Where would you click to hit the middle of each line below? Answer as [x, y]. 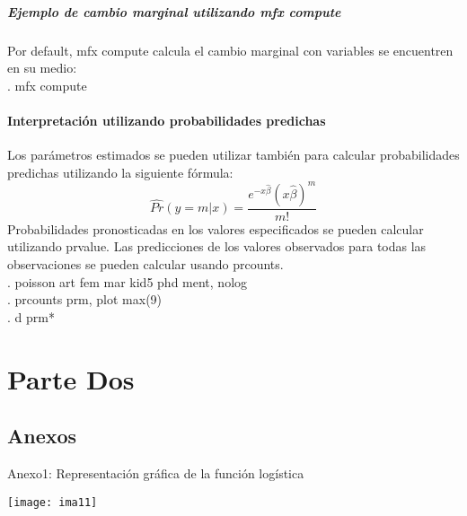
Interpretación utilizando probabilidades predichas [167, 120]
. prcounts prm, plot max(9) [85, 299]
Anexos [42, 436]
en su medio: [42, 68]
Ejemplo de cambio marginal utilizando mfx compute [174, 11]
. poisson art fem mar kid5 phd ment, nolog [128, 281]
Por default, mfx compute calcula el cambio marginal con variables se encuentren [230, 50]
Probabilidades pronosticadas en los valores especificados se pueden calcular [216, 228]
